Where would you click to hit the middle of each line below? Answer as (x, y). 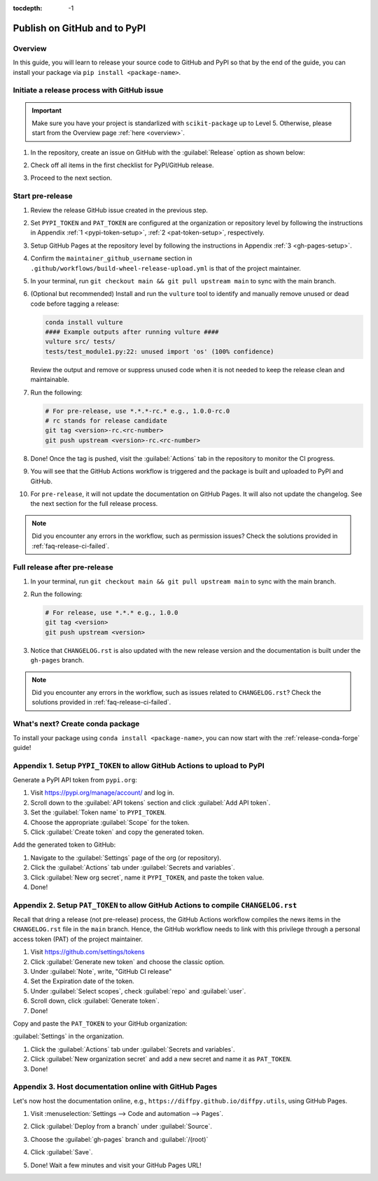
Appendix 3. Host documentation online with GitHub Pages (115, 1087)
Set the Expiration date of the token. (82, 981)
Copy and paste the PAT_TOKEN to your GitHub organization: (100, 1023)
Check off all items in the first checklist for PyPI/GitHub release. (122, 165)
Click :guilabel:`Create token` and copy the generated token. (117, 832)
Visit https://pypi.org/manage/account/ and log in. (103, 793)
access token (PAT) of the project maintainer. (78, 939)
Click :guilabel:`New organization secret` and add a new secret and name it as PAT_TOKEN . (161, 1059)
